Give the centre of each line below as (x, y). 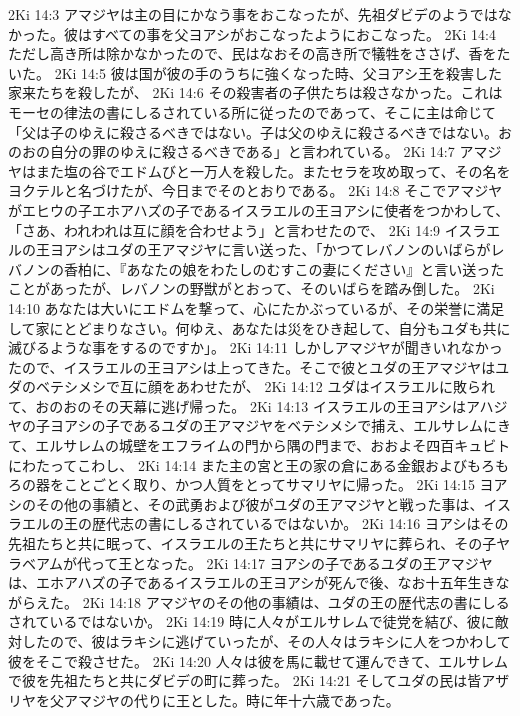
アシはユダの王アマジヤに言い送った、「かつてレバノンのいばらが (277, 249)
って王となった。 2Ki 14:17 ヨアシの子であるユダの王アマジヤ (292, 562)
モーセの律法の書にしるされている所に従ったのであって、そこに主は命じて (252, 111)
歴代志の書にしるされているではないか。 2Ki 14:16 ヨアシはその (300, 523)
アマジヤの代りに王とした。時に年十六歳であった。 (231, 699)
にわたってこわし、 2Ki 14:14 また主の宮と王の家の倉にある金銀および (237, 464)
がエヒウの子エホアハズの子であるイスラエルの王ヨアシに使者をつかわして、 (259, 209)
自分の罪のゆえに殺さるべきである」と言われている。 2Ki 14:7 (252, 151)
